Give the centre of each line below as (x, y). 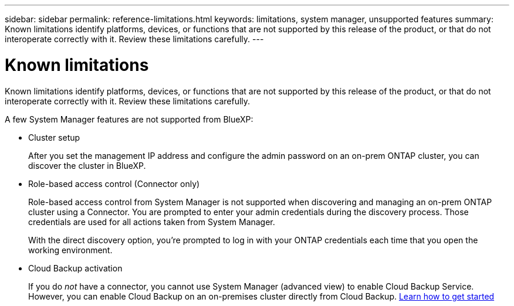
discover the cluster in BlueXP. (87, 165)
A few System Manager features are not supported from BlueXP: (129, 119)
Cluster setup (54, 137)
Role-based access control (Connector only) (114, 183)
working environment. (70, 250)
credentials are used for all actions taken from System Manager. (152, 222)
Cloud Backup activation (75, 268)
